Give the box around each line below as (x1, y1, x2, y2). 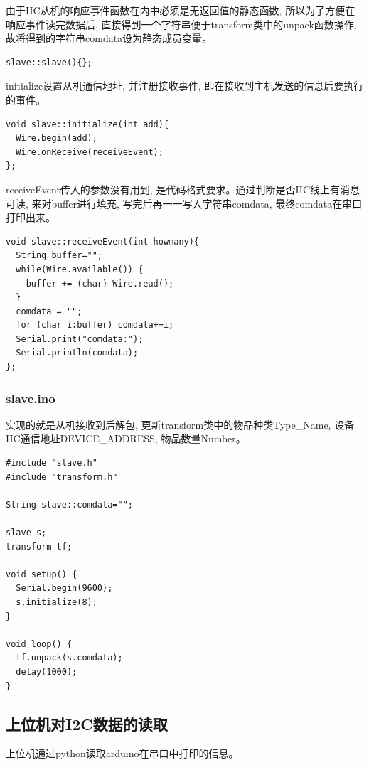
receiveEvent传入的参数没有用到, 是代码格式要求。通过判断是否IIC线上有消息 (6, 181, 360, 196)
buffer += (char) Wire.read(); (26, 278, 174, 289)
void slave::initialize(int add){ (6, 119, 169, 129)
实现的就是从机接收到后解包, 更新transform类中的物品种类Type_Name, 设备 (6, 417, 355, 432)
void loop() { (6, 638, 73, 649)
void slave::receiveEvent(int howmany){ (6, 236, 200, 247)
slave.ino (6, 389, 55, 407)
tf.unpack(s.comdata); (16, 653, 123, 663)
